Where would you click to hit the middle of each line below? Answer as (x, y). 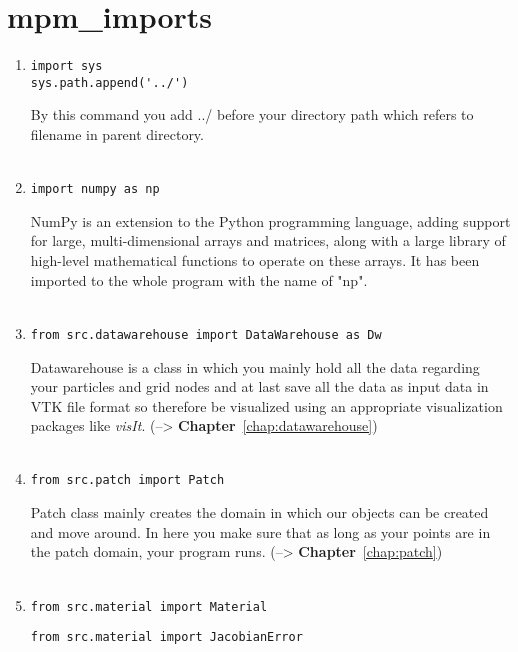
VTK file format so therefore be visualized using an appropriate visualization (266, 405)
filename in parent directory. (117, 134)
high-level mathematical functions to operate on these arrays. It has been (255, 260)
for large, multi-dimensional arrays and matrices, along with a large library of (268, 240)
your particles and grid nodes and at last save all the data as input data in (259, 386)
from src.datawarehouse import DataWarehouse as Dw (206, 334)
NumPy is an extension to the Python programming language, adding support (270, 220)
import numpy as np (95, 189)
